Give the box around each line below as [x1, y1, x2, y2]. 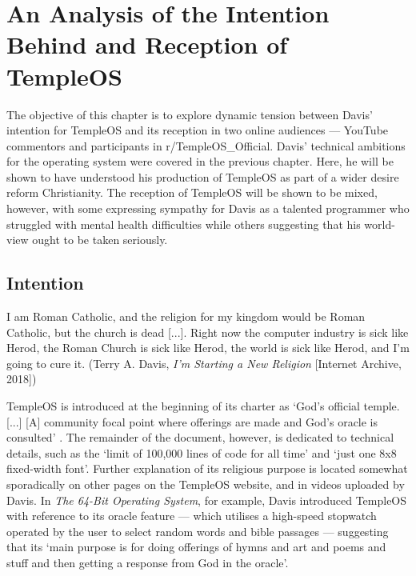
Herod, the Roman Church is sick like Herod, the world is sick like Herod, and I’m [6, 339, 410, 356]
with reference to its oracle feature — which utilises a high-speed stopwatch [6, 507, 377, 524]
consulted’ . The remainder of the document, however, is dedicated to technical [6, 429, 394, 446]
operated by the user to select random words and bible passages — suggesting [6, 522, 389, 539]
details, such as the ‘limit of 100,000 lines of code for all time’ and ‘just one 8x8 [6, 444, 397, 461]
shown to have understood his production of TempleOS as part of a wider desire [6, 168, 399, 185]
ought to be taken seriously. [32, 231, 168, 248]
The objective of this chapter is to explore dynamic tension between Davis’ [6, 106, 373, 122]
